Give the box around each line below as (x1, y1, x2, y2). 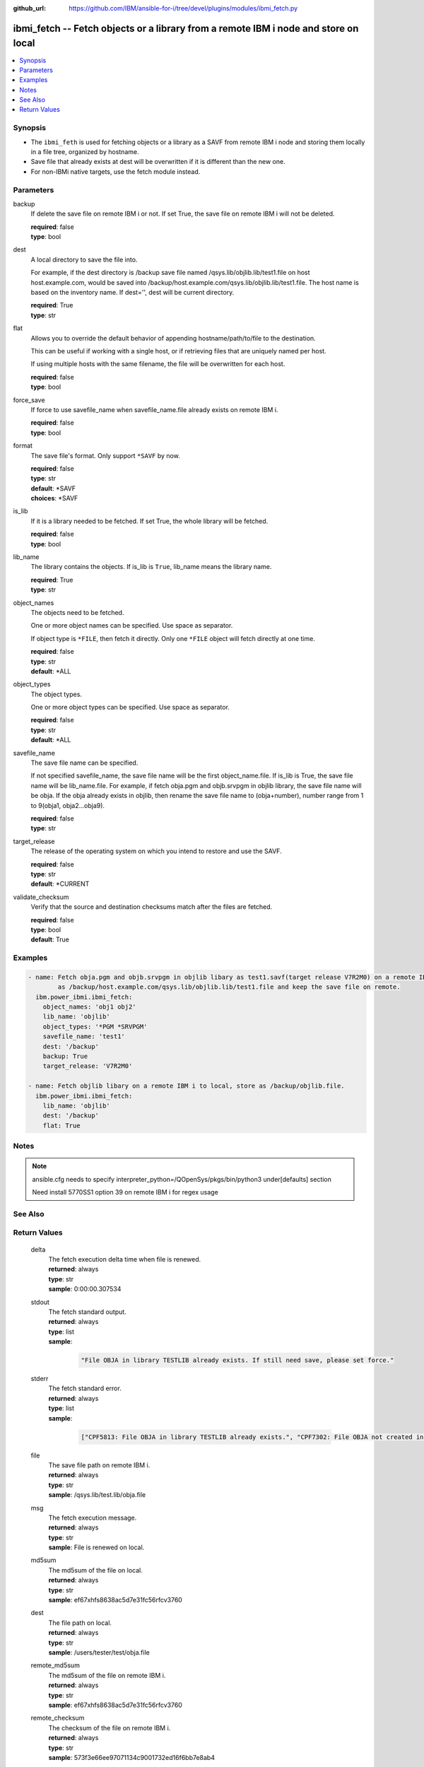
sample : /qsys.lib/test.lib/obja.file (48, 1491, 146, 1499)
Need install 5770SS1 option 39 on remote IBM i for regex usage (32, 1188, 218, 1197)
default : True (30, 935, 70, 944)
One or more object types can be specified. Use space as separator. (30, 703, 230, 712)
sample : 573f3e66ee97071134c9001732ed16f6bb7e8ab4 (48, 1753, 216, 1761)
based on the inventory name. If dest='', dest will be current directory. (30, 288, 235, 297)
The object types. (30, 690, 83, 698)
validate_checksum (13, 893, 69, 901)
